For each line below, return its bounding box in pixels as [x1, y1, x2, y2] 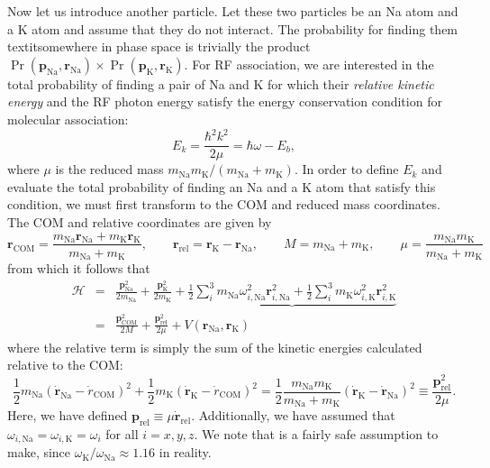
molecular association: [7, 109, 129, 128]
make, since [7, 443, 71, 462]
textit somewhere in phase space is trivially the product [7, 37, 311, 56]
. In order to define [294, 160, 399, 179]
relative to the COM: [7, 355, 123, 374]
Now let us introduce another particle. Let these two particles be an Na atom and [7, 2, 458, 20]
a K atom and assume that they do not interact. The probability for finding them [7, 19, 458, 38]
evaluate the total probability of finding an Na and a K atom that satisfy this [7, 177, 436, 196]
